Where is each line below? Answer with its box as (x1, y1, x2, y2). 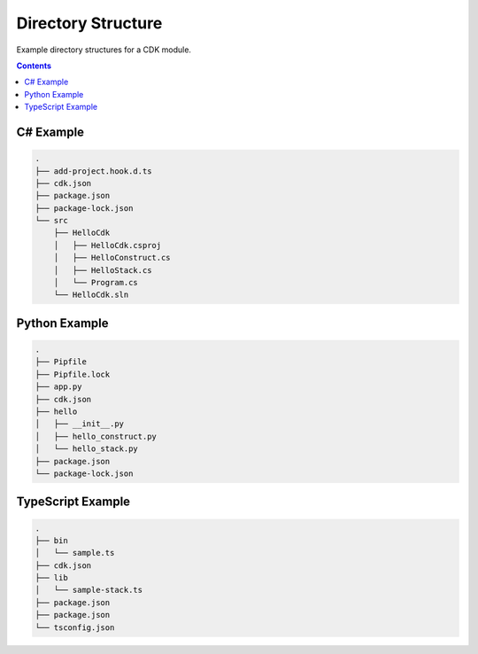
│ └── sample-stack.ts (35, 585, 143, 596)
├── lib (35, 572, 68, 583)
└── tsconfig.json (35, 622, 115, 633)
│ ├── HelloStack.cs (53, 265, 152, 275)
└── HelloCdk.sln (53, 290, 129, 300)
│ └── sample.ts (35, 548, 115, 558)
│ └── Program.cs (53, 277, 139, 288)
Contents (16, 60, 52, 71)
